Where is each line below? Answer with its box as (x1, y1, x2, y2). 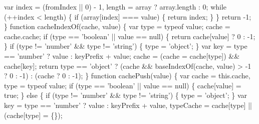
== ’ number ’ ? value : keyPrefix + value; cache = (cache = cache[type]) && (4, 50, 240, 61)
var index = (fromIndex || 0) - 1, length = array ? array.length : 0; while (4, 2, 227, 12)
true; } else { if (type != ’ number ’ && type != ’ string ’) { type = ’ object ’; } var (4, 90, 247, 100)
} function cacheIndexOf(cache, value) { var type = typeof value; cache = (4, 21, 230, 32)
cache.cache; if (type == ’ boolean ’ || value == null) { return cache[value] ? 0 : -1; (4, 31, 255, 41)
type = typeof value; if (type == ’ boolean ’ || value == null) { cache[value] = (4, 80, 241, 90)
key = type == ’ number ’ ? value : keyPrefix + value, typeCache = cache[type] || (4, 99, 252, 110)
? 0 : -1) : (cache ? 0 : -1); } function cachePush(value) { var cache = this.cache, (4, 70, 250, 81)
